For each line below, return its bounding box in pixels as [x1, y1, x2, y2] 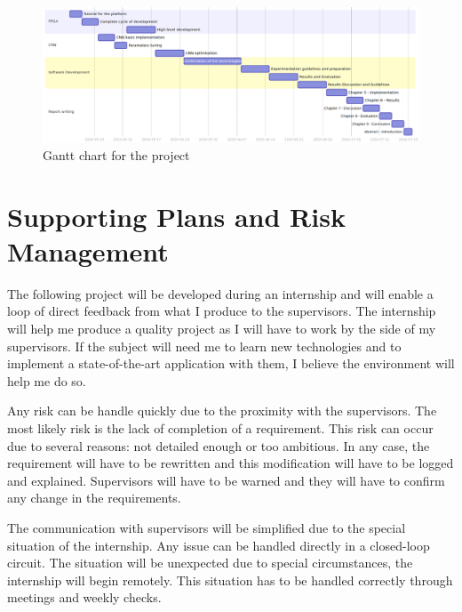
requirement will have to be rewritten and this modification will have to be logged [7, 454, 454, 472]
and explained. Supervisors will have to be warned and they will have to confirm [7, 471, 445, 489]
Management [7, 232, 169, 269]
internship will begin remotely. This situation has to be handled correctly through [7, 570, 453, 589]
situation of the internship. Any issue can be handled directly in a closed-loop [7, 535, 430, 554]
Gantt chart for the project [43, 145, 190, 164]
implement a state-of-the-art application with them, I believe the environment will [7, 354, 455, 373]
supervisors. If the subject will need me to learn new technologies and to [7, 336, 402, 355]
